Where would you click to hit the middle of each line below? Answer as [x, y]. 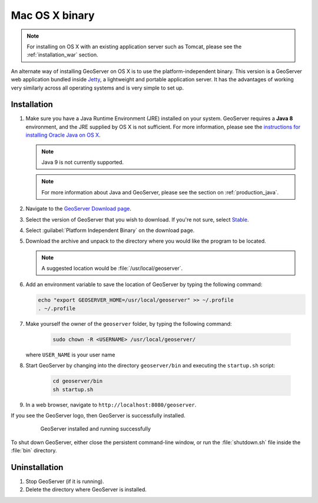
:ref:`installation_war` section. [62, 55]
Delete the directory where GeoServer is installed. [86, 489]
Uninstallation [37, 467]
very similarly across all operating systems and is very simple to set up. [97, 88]
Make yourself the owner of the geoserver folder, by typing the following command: [129, 323]
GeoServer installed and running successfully [96, 429]
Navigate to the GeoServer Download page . [79, 209]
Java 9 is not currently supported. [82, 162]
